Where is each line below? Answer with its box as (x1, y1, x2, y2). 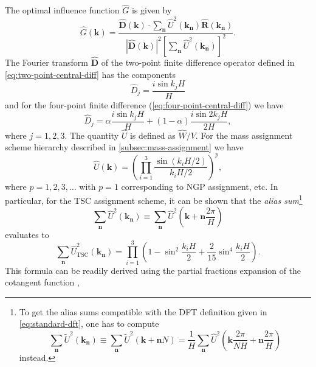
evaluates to (5, 228, 49, 240)
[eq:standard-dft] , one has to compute (19, 317, 159, 330)
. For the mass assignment (195, 128, 293, 141)
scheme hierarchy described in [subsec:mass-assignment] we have (5, 141, 244, 153)
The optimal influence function (5, 4, 120, 16)
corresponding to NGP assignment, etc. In (121, 180, 278, 192)
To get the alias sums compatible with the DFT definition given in (19, 305, 267, 318)
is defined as (129, 128, 176, 141)
